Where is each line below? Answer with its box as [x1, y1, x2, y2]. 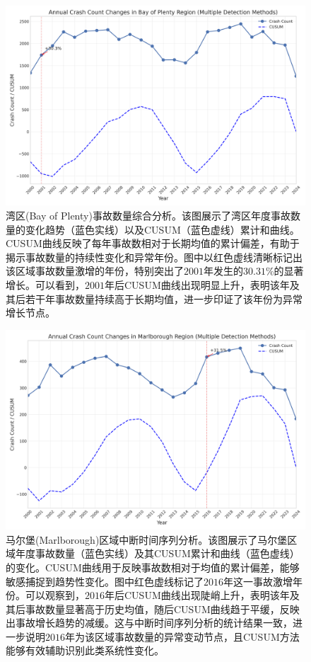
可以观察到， [25, 588, 85, 603]
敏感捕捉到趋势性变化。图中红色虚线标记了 [6, 573, 204, 588]
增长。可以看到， [6, 277, 85, 292]
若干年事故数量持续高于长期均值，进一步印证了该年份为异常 [25, 291, 303, 306]
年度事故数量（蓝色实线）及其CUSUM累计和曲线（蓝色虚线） [15, 546, 300, 561]
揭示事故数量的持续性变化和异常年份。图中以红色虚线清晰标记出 [6, 249, 303, 264]
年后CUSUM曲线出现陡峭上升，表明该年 [105, 588, 290, 603]
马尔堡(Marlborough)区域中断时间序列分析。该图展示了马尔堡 [6, 532, 288, 547]
